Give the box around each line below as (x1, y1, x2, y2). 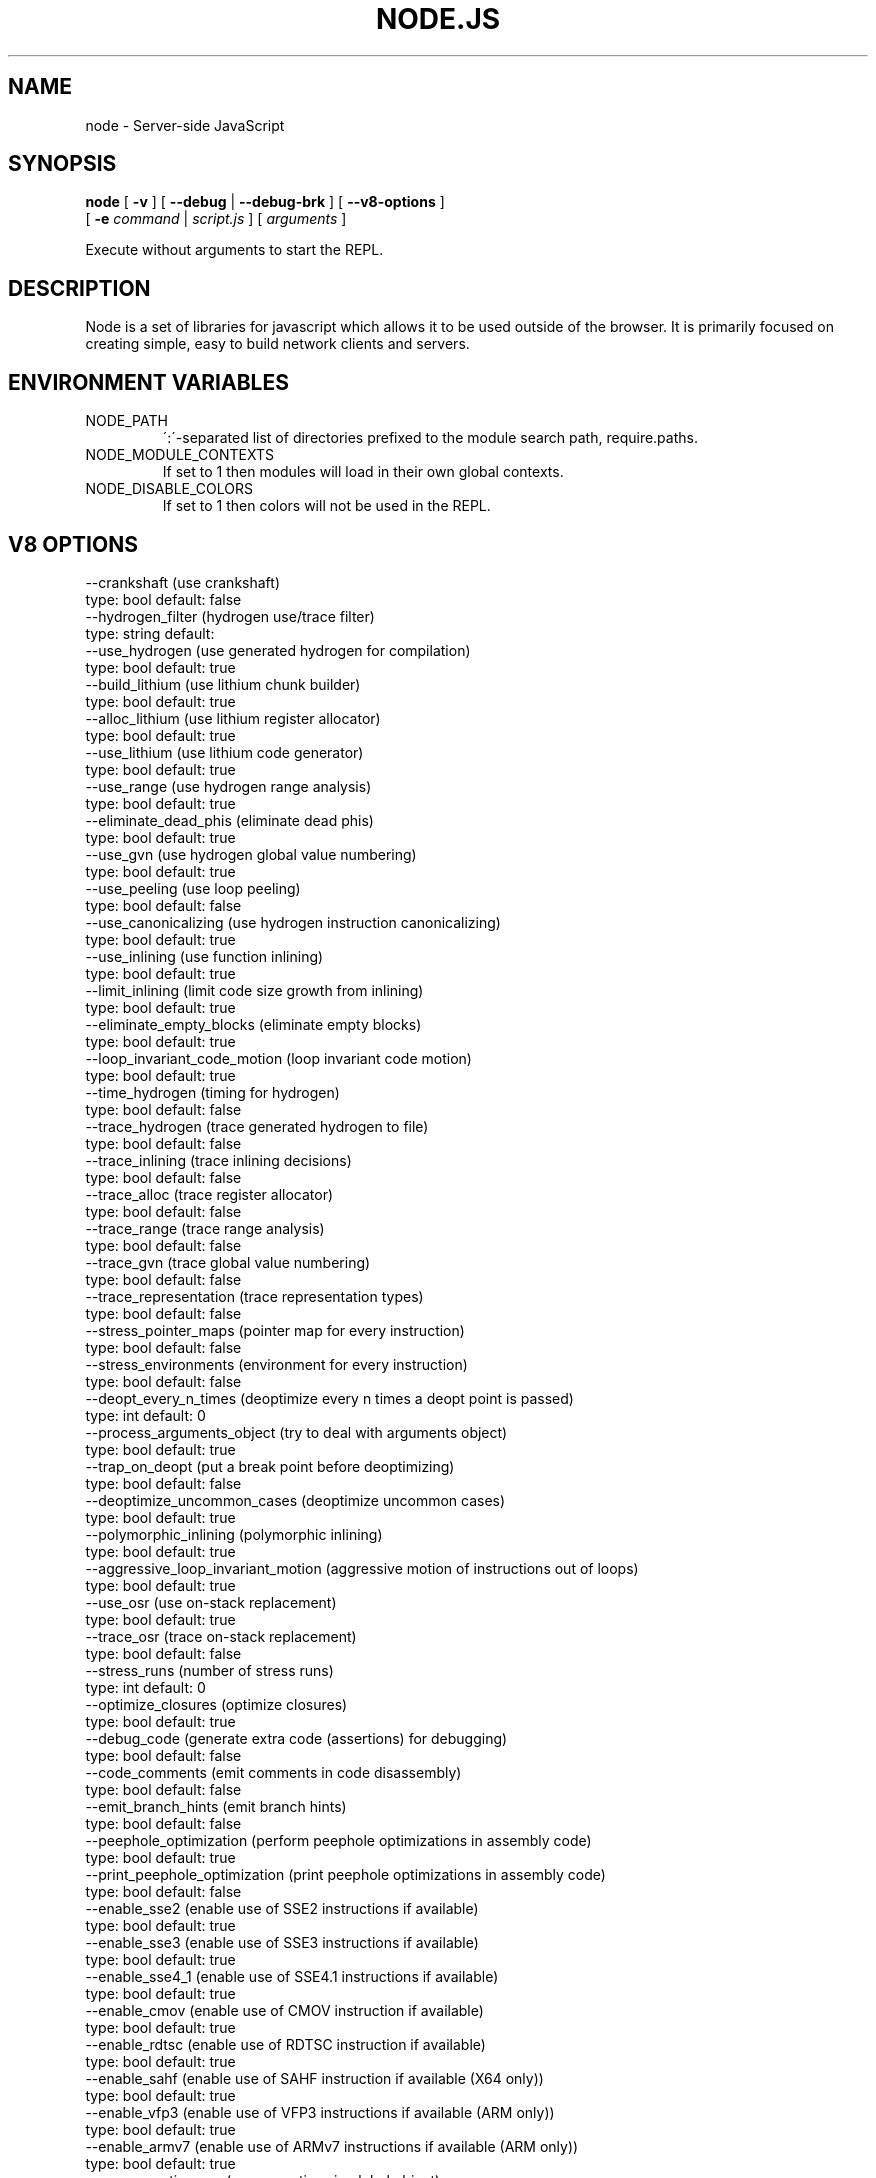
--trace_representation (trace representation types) (85, 1287, 424, 1305)
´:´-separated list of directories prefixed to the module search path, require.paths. (162, 429, 698, 447)
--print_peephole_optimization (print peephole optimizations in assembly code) (85, 1865, 606, 1883)
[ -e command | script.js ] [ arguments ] (85, 210, 347, 228)
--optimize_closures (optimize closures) (85, 1695, 348, 1713)
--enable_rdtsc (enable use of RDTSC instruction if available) (85, 2035, 486, 2053)
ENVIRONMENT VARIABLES (8, 369, 289, 395)
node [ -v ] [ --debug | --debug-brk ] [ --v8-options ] (85, 193, 445, 211)
